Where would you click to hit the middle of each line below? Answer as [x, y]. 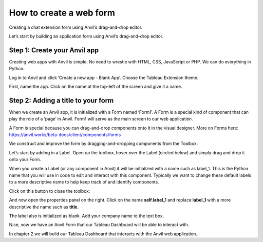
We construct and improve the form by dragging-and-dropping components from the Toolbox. [103, 143]
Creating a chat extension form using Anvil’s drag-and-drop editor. [76, 27]
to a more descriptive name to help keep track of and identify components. [84, 182]
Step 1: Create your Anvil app [54, 50]
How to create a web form [62, 13]
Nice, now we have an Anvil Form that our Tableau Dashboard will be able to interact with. [99, 225]
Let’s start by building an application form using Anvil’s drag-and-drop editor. [86, 36]
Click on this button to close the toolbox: [49, 191]
